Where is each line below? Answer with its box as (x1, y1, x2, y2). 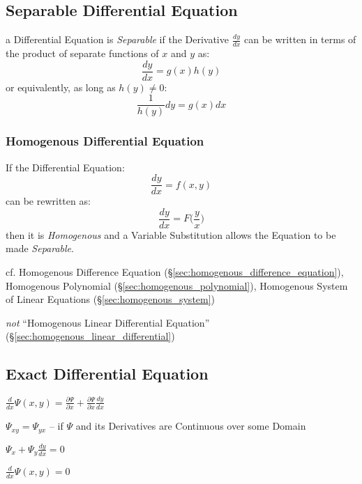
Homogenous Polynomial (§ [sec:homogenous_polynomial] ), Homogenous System (6, 278, 348, 292)
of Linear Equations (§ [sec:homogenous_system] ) (6, 292, 216, 306)
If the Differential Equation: (6, 159, 125, 174)
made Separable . (6, 241, 74, 256)
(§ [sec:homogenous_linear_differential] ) (6, 329, 175, 343)
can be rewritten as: (6, 194, 91, 208)
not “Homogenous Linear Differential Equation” (6, 315, 210, 329)
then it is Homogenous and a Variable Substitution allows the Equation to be (6, 227, 336, 242)
